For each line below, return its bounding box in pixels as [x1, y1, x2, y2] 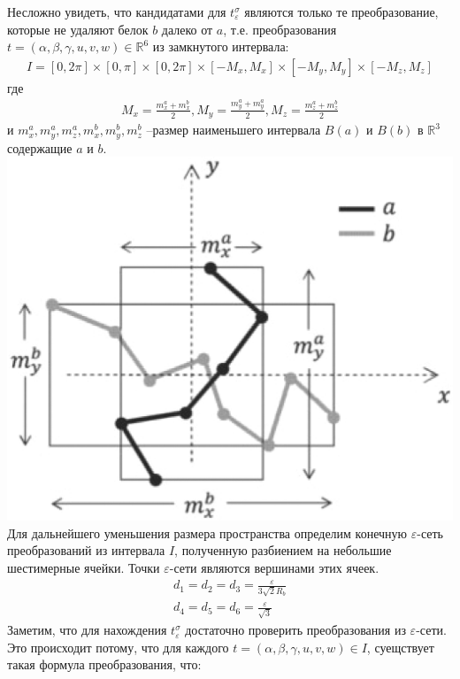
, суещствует [366, 637, 434, 656]
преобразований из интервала [7, 541, 165, 559]
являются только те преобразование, [244, 3, 439, 20]
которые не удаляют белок [7, 19, 149, 38]
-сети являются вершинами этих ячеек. [169, 558, 379, 576]
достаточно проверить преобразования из [185, 621, 406, 639]
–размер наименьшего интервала [146, 120, 321, 139]
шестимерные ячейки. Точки [7, 558, 160, 576]
